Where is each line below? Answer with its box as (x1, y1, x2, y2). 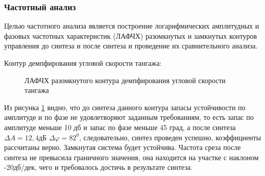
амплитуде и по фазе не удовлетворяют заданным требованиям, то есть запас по (4, 112, 254, 122)
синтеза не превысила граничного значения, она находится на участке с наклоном (4, 152, 259, 162)
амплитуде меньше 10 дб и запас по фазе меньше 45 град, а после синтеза (4, 121, 236, 132)
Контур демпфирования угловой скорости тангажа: (4, 58, 162, 68)
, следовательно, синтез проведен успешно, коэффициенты (79, 132, 261, 142)
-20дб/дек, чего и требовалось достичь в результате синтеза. (4, 162, 193, 172)
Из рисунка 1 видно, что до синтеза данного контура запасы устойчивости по (4, 102, 246, 112)
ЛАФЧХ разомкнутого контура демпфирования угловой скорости (25, 74, 226, 85)
